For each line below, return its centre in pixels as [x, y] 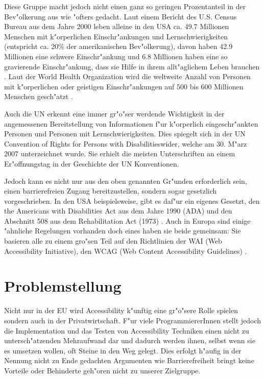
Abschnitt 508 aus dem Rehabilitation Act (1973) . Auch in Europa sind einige [127, 220]
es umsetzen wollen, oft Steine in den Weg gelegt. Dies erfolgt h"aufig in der [123, 350]
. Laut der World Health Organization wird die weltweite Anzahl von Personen [127, 76]
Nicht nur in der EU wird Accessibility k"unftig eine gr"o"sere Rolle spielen [121, 310]
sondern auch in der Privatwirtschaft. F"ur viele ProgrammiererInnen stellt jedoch [133, 320]
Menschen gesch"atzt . [39, 96]
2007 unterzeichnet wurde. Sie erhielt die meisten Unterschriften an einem [120, 153]
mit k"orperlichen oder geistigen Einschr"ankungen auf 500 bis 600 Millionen [124, 86]
